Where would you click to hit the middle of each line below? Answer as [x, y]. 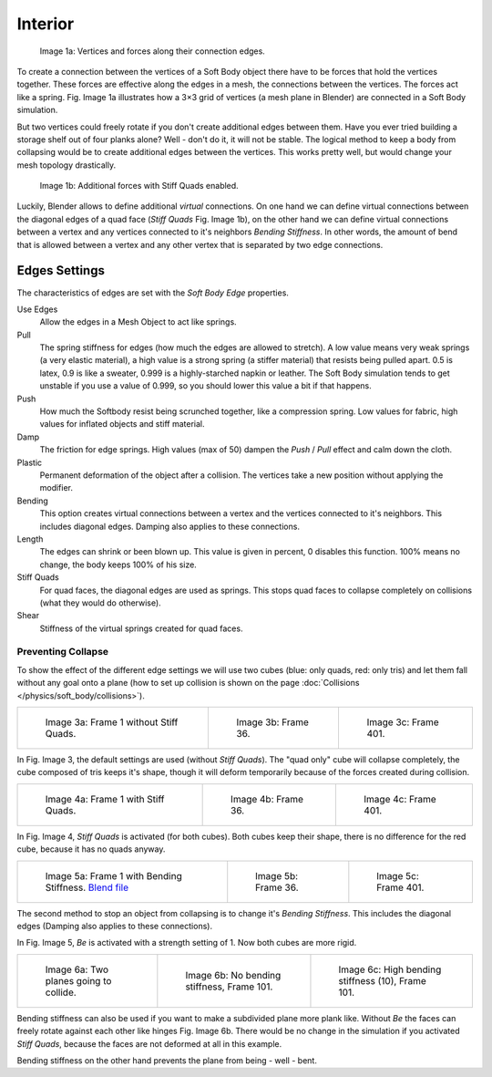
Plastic [30, 462]
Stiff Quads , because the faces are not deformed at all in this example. [149, 1043]
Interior [46, 24]
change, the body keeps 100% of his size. [118, 564]
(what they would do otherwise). [100, 603]
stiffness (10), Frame [383, 980]
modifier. [56, 488]
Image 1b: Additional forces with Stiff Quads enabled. [139, 186]
